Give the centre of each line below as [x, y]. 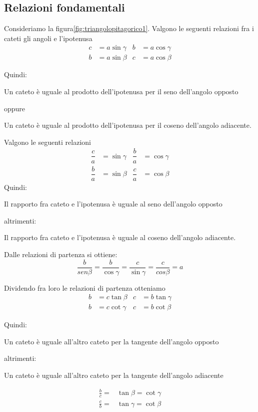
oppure [15, 108]
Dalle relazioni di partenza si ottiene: [61, 254]
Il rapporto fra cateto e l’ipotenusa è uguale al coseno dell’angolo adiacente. [120, 237]
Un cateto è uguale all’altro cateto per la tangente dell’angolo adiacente [114, 375]
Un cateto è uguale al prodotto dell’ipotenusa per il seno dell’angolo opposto [121, 91]
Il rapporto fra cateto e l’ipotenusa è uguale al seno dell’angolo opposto [113, 204]
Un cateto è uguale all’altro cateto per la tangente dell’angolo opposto [111, 341]
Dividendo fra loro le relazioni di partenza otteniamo [85, 287]
